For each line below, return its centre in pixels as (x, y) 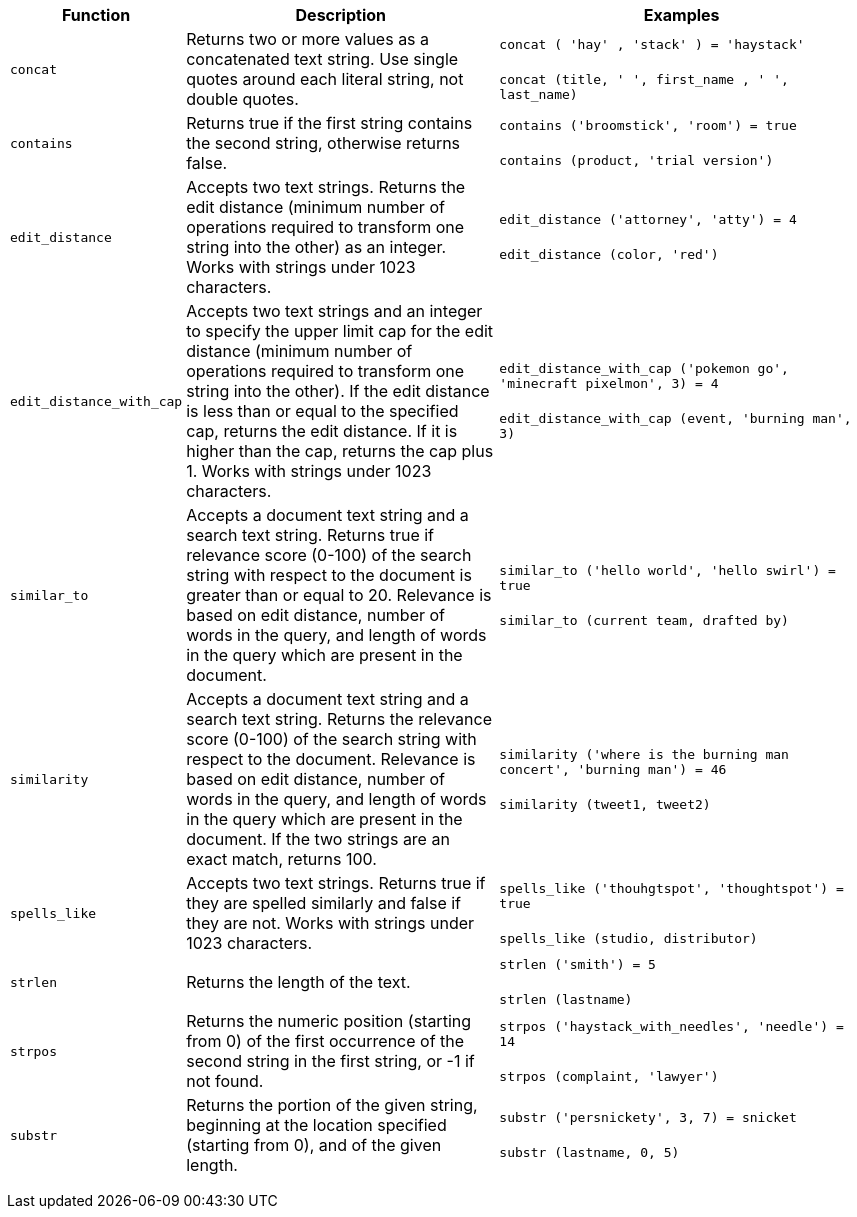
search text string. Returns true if (310, 535)
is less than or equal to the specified (322, 411)
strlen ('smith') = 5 (577, 964)
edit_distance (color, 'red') (609, 254)
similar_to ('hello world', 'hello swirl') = (667, 570)
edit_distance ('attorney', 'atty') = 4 (648, 219)
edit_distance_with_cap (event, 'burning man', (675, 418)
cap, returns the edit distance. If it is (322, 431)
